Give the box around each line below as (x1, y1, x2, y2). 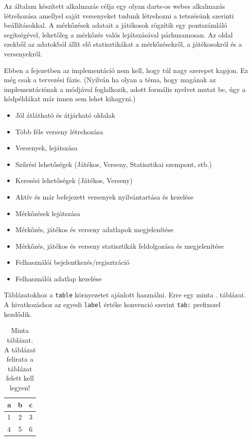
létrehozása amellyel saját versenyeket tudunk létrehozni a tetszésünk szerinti (4, 10, 234, 20)
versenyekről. (4, 48, 42, 58)
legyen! (9, 382, 30, 392)
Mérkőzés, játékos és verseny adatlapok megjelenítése (15, 224, 174, 235)
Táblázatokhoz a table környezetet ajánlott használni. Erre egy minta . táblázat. (4, 290, 246, 300)
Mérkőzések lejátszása (15, 208, 80, 218)
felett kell (6, 373, 34, 383)
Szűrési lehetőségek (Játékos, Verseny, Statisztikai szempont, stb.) (15, 159, 212, 169)
